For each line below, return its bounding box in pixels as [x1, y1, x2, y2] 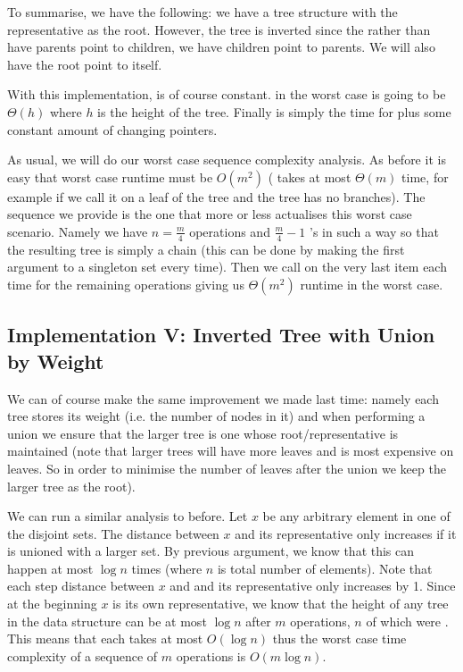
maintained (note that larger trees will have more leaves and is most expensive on [7, 441, 454, 460]
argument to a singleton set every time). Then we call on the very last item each [7, 257, 447, 276]
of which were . [366, 611, 449, 630]
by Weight [7, 347, 104, 374]
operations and [189, 222, 270, 240]
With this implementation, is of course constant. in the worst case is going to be [7, 85, 446, 104]
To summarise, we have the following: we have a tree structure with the [7, 3, 398, 21]
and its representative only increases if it [235, 524, 457, 542]
